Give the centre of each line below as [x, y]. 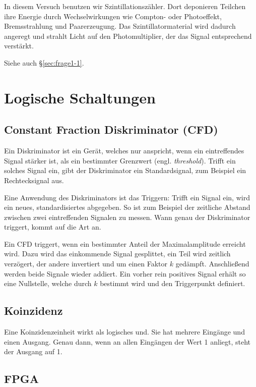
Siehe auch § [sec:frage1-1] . [44, 62]
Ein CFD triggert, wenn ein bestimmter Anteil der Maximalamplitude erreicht [125, 243]
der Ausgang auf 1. [33, 351]
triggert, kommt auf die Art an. [53, 227]
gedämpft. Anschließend [212, 264]
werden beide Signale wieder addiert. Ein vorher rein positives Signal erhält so [125, 273]
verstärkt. [19, 46]
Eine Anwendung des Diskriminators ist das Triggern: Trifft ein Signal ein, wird [127, 197]
